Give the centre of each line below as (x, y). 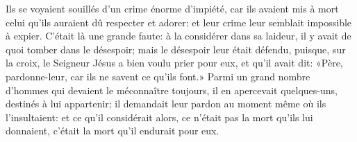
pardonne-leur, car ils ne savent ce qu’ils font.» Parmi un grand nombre (158, 76)
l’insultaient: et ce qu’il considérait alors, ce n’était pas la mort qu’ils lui (159, 117)
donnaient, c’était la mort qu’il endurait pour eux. (113, 131)
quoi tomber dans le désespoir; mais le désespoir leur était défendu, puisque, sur (176, 49)
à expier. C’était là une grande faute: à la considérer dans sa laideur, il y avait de (178, 36)
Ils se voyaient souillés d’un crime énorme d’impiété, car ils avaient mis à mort (172, 8)
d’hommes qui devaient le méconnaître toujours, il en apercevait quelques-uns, (172, 90)
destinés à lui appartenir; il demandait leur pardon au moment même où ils (166, 104)
